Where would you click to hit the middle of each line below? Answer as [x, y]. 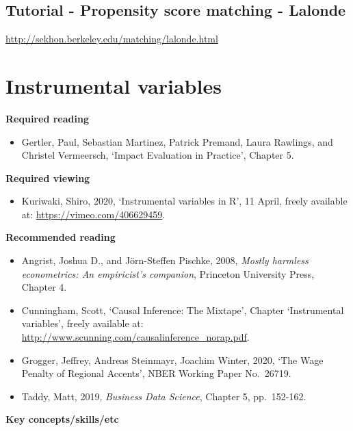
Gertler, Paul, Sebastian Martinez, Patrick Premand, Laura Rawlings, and [177, 141]
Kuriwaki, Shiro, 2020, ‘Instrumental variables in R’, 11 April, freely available [184, 201]
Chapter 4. [44, 287]
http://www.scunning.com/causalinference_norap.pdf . [135, 337]
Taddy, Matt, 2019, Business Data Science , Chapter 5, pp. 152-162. [164, 396]
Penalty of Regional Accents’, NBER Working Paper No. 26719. [156, 373]
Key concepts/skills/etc [62, 419]
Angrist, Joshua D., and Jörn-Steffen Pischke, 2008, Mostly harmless [165, 260]
